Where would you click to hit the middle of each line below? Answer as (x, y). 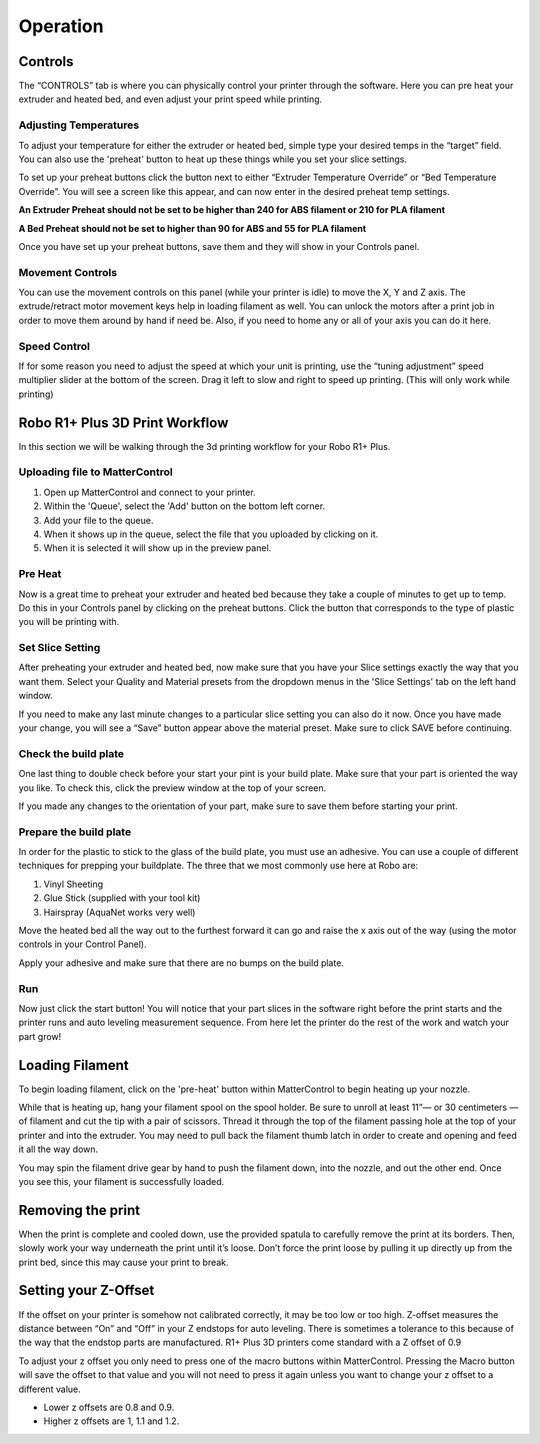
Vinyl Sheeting (73, 884)
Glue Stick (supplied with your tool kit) (122, 898)
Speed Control (54, 346)
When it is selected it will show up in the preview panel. (157, 548)
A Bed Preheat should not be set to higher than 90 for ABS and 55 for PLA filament (192, 228)
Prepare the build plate (75, 832)
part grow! (40, 1036)
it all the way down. (58, 1149)
